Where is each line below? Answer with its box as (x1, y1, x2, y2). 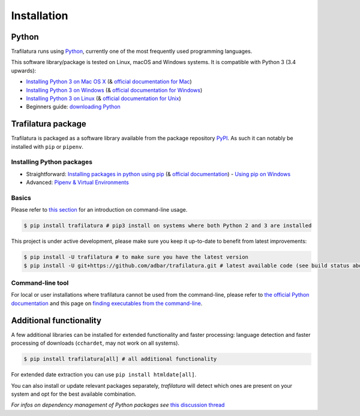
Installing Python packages (11, 158, 93, 166)
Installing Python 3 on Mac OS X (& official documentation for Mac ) (26, 78, 192, 85)
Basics (11, 194, 31, 202)
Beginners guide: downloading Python (26, 103, 121, 110)
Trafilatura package (11, 119, 86, 129)
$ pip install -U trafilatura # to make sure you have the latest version (23, 254, 249, 261)
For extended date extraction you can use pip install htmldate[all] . (11, 371, 197, 378)
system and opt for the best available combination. (11, 390, 136, 397)
